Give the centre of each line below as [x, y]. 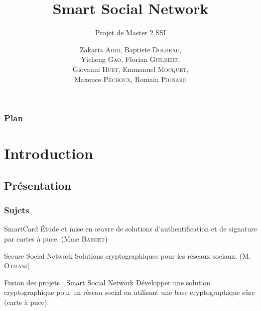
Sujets [17, 210]
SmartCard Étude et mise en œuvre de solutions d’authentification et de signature [130, 229]
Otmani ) [17, 265]
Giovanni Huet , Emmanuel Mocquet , [130, 69]
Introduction [49, 153]
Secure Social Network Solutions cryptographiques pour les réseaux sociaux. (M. [127, 255]
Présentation [38, 185]
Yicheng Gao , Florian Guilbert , [130, 59]
